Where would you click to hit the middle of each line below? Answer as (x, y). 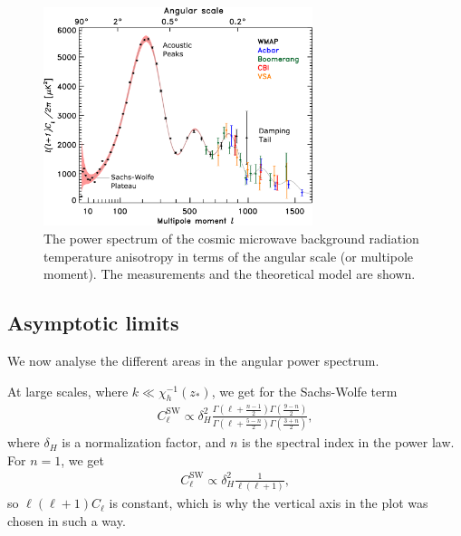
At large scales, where (68, 391)
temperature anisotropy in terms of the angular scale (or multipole (229, 256)
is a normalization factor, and (144, 442)
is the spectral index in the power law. (348, 442)
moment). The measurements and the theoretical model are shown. (230, 274)
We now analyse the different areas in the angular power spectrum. (193, 360)
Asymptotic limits (93, 323)
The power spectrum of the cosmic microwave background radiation (231, 239)
